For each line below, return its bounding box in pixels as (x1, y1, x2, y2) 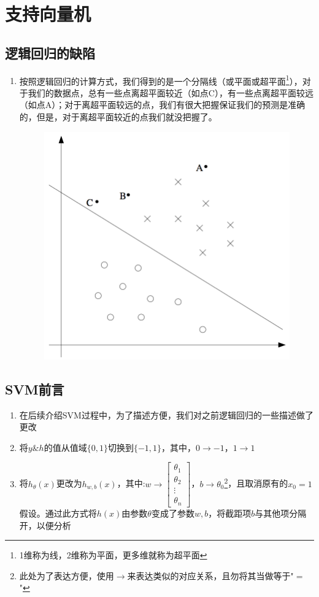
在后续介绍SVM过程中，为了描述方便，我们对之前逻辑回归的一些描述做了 (19, 408, 313, 421)
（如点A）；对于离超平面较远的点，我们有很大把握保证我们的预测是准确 (19, 98, 306, 111)
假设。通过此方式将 (19, 506, 97, 519)
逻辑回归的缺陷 (5, 43, 95, 62)
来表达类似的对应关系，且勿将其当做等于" (127, 569, 294, 582)
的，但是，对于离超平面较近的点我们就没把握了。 (19, 110, 217, 123)
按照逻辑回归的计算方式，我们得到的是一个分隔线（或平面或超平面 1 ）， (19, 72, 302, 87)
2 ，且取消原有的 (224, 476, 288, 490)
